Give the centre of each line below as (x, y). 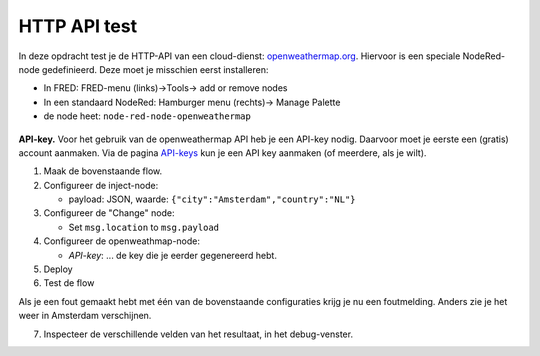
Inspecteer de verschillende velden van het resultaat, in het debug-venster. (198, 334)
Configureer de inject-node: (101, 185)
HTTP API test (78, 26)
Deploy (58, 269)
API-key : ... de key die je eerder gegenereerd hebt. (172, 255)
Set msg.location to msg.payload (144, 227)
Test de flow (69, 283)
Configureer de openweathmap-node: (121, 241)
